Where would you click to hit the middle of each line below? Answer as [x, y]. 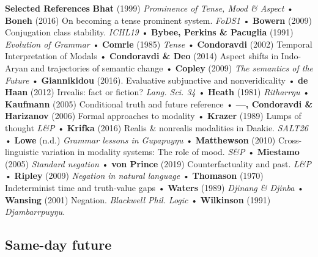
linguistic [22, 152]
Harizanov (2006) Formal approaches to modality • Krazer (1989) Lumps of [153, 116]
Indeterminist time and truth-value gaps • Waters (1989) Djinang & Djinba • [154, 187]
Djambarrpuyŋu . [35, 212]
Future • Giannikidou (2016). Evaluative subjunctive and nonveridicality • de [157, 80]
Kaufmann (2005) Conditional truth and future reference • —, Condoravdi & [159, 103]
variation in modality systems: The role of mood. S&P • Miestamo [170, 152]
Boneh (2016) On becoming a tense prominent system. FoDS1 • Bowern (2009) [158, 20]
